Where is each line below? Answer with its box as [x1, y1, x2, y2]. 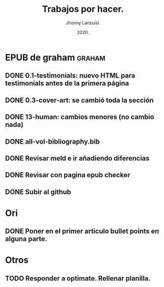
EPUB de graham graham [5, 52, 106, 63]
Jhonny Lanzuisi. [66, 20, 100, 26]
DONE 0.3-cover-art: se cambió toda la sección [5, 96, 154, 104]
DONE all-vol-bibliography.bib [5, 137, 100, 146]
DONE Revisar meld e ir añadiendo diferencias [5, 154, 150, 163]
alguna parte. [5, 235, 48, 243]
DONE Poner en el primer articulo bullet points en [5, 227, 160, 236]
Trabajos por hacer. [41, 3, 124, 15]
